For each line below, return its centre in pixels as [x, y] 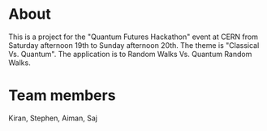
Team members [62, 96]
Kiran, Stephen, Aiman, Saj [53, 118]
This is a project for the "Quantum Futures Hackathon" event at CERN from [133, 37]
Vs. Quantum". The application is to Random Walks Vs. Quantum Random [130, 54]
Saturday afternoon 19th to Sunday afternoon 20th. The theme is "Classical [134, 45]
